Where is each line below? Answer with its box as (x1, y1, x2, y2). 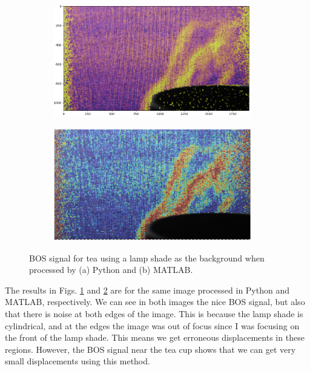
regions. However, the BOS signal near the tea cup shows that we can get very (5, 343, 296, 355)
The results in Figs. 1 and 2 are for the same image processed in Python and (5, 283, 289, 296)
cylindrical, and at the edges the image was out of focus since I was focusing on (5, 319, 300, 332)
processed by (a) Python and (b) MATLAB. (29, 263, 193, 276)
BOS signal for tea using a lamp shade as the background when (29, 251, 265, 264)
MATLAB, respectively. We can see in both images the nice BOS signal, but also (5, 295, 305, 308)
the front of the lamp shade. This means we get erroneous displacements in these (5, 331, 305, 344)
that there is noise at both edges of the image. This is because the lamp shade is (5, 307, 303, 320)
